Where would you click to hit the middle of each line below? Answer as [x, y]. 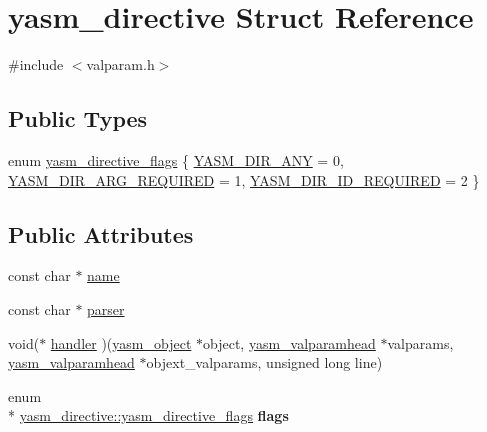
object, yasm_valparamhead [289, 342]
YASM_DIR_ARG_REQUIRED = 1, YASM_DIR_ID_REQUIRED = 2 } [244, 179]
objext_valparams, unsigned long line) [264, 362]
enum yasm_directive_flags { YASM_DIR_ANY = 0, [176, 159]
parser [106, 308]
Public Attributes [101, 233]
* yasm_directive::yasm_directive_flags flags [148, 415]
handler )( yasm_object [121, 342]
